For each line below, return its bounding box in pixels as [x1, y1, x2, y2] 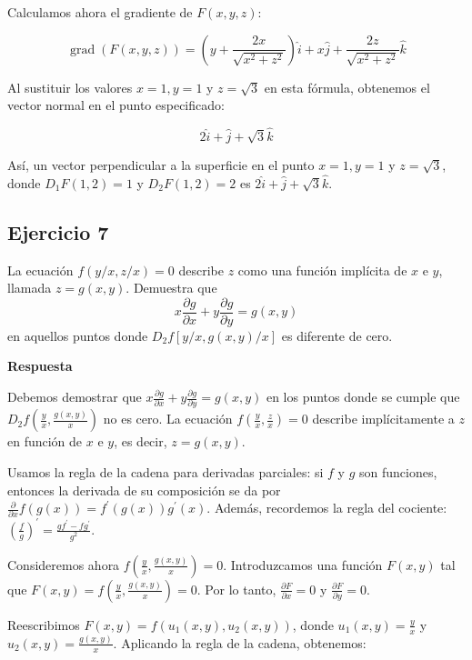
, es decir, [114, 432, 167, 451]
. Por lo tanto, [196, 579, 276, 598]
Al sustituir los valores [7, 77, 133, 96]
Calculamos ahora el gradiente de [7, 3, 193, 21]
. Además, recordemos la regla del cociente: [206, 498, 447, 517]
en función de [7, 432, 83, 451]
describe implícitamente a [312, 409, 455, 428]
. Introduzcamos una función [223, 555, 383, 574]
